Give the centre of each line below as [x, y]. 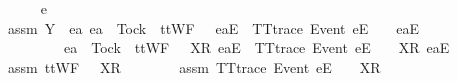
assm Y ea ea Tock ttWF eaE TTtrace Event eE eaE [213, 27]
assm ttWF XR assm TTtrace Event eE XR [194, 66]
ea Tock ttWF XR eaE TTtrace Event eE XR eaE [256, 47]
